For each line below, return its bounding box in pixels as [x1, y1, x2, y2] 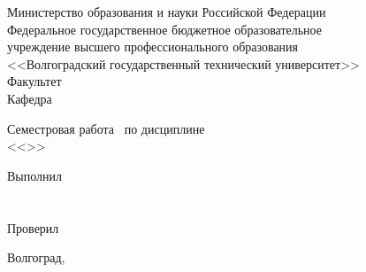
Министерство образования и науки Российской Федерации [7, 3, 326, 20]
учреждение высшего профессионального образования [7, 37, 299, 56]
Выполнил [7, 166, 63, 184]
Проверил [7, 218, 59, 237]
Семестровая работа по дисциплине [7, 119, 205, 137]
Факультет [7, 72, 62, 90]
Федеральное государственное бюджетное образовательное [7, 19, 323, 38]
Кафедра [7, 89, 52, 107]
